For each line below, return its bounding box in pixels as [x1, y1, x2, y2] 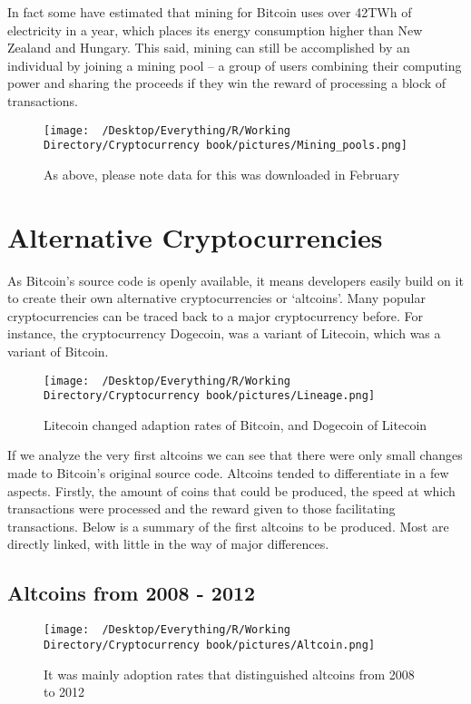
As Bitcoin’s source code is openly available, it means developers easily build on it [7, 270, 464, 289]
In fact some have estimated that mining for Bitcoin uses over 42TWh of [7, 3, 412, 21]
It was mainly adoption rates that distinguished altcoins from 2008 [44, 664, 415, 683]
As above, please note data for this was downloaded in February [44, 164, 400, 183]
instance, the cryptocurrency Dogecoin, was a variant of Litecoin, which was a [7, 324, 441, 343]
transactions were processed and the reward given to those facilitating [7, 499, 396, 518]
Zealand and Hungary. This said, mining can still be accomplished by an [7, 38, 410, 57]
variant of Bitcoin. [7, 341, 109, 360]
